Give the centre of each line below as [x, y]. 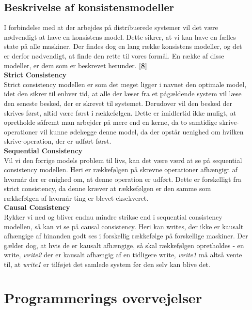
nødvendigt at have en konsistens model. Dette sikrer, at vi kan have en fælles [120, 37]
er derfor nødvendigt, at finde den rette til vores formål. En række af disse [114, 55]
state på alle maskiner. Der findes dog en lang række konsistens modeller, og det [123, 46]
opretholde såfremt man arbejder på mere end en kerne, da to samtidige [111, 122]
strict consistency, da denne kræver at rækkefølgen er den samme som [108, 188]
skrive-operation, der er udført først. [58, 141]
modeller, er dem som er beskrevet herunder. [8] [76, 65]
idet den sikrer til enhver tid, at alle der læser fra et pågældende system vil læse [123, 94]
